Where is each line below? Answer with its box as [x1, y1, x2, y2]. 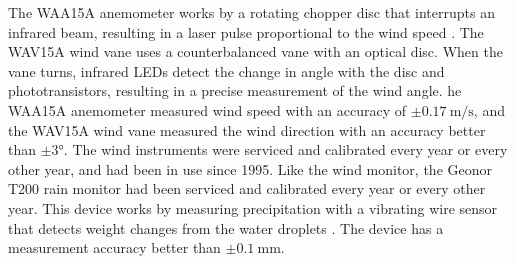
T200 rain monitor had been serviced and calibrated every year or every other [8, 178, 486, 199]
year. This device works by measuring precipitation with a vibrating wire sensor [8, 197, 498, 218]
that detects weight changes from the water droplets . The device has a [8, 217, 444, 238]
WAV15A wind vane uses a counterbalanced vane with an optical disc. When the [8, 41, 503, 62]
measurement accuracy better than [8, 237, 221, 258]
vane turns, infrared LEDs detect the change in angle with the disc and [8, 60, 445, 81]
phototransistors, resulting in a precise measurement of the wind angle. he [8, 80, 462, 101]
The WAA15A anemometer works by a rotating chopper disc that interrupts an [8, 2, 495, 22]
